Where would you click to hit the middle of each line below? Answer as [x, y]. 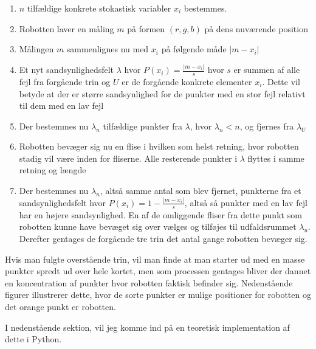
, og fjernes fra [267, 126]
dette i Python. [33, 339]
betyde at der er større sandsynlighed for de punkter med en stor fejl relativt [162, 93]
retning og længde [53, 170]
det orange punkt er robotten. [60, 306]
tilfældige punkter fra [143, 126]
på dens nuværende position [256, 28]
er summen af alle [267, 70]
